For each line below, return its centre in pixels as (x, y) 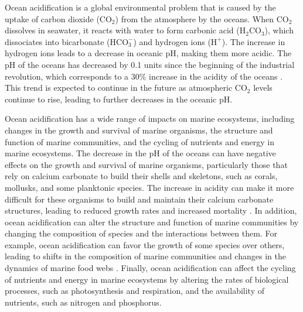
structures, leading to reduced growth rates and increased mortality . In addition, (151, 210)
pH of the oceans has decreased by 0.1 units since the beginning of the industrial (150, 64)
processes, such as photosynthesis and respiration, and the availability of (135, 291)
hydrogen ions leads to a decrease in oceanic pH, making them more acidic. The (148, 53)
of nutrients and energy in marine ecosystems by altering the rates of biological (147, 279)
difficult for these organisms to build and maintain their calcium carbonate (139, 199)
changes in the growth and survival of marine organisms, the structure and (139, 130)
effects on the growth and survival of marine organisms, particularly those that (146, 164)
